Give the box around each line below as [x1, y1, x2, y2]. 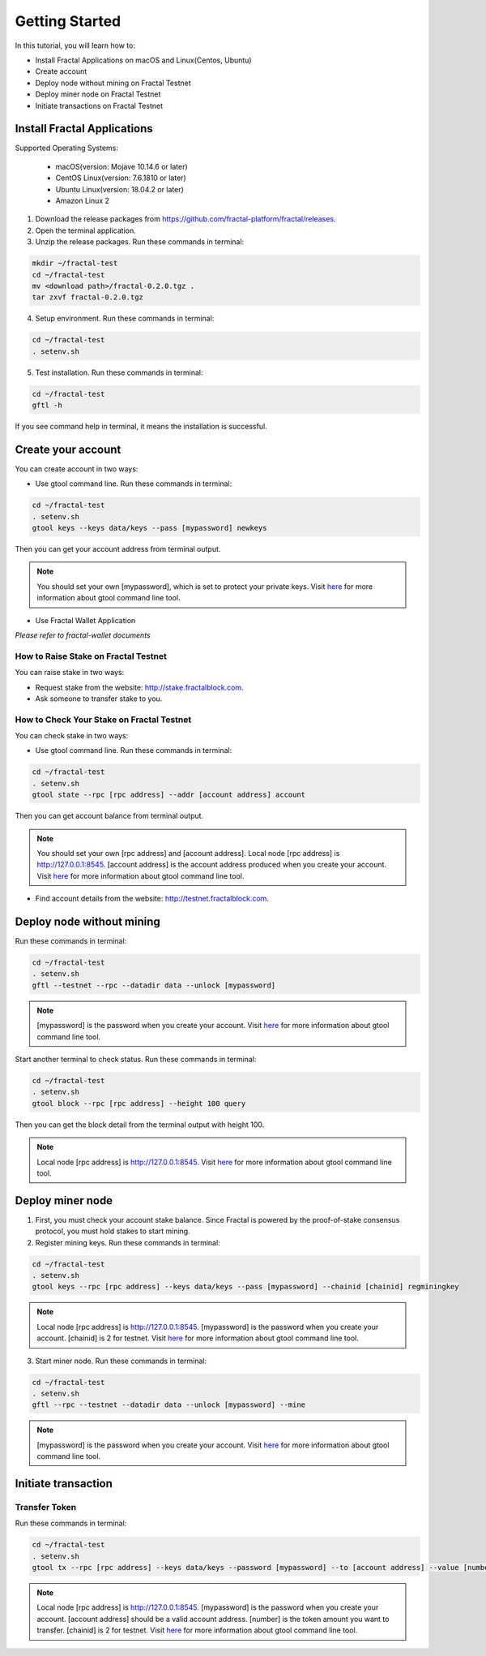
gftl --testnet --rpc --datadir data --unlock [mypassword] [32, 980, 276, 990]
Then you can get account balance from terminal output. [15, 811, 204, 821]
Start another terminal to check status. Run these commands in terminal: [15, 1054, 257, 1064]
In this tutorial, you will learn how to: [15, 41, 135, 50]
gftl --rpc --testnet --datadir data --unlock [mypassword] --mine [32, 1400, 306, 1409]
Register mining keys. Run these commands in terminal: [35, 1237, 220, 1247]
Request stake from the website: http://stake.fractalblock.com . [35, 682, 244, 692]
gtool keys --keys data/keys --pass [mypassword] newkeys [32, 523, 267, 533]
